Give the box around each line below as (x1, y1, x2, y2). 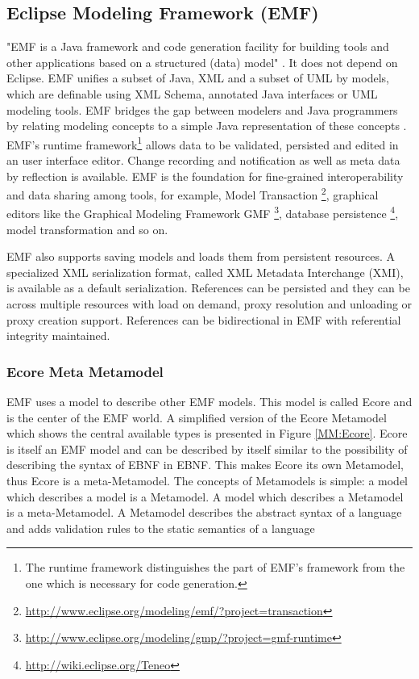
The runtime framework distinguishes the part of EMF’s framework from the (25, 559, 405, 576)
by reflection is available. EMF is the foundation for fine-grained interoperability (6, 167, 404, 184)
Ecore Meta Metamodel (6, 361, 164, 381)
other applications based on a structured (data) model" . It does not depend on (6, 53, 398, 70)
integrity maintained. (6, 327, 110, 344)
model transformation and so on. (6, 220, 168, 237)
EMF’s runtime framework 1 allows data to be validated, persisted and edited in (6, 133, 399, 153)
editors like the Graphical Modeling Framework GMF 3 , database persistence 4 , (6, 203, 399, 222)
